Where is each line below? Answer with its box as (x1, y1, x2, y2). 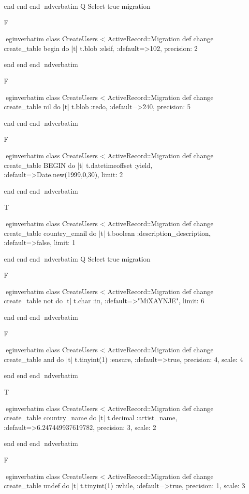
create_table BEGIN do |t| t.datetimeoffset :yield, (4, 160, 153, 170)
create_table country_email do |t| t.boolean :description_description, (4, 228, 211, 238)
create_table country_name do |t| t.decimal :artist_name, (4, 412, 177, 423)
